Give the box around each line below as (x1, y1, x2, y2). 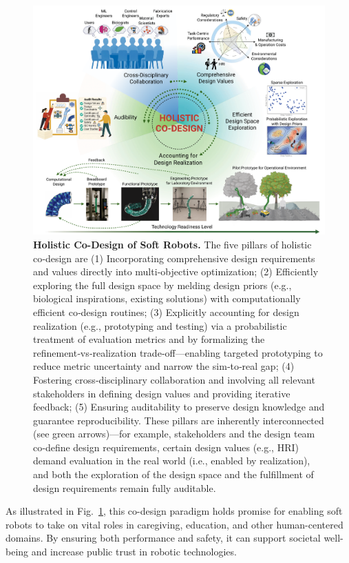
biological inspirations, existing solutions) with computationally (33, 291, 301, 306)
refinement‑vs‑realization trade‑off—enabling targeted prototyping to (33, 345, 323, 359)
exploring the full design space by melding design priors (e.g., (33, 277, 292, 292)
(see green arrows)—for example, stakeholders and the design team (33, 426, 315, 441)
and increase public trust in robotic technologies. (31, 544, 237, 559)
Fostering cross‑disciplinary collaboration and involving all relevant (33, 372, 315, 386)
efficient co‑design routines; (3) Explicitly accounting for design (33, 304, 299, 319)
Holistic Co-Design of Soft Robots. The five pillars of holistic (33, 237, 312, 251)
